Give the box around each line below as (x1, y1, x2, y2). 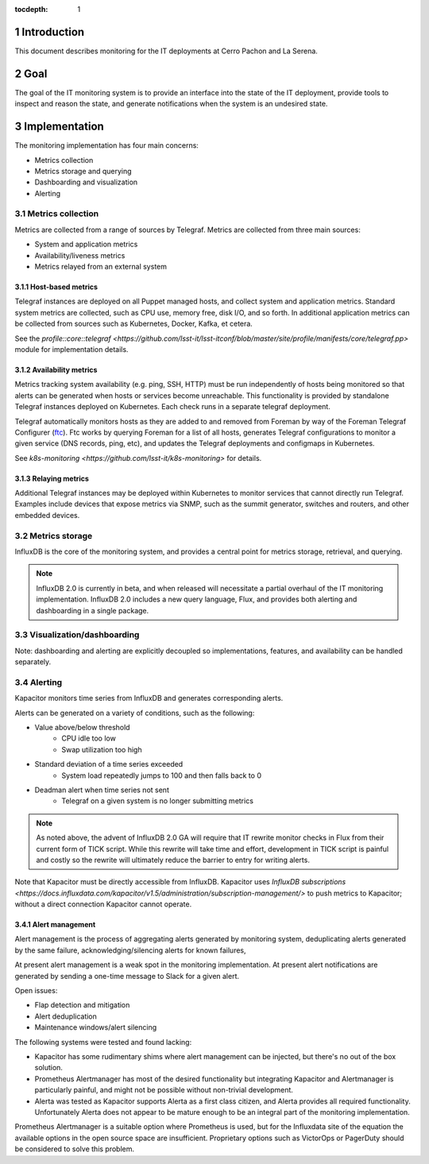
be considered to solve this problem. (14, 1144, 135, 1154)
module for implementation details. (14, 344, 129, 354)
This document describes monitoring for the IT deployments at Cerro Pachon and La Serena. (14, 46, 318, 56)
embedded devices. (14, 510, 80, 520)
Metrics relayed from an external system (34, 261, 167, 271)
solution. (34, 1063, 64, 1073)
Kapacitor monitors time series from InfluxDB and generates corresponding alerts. (14, 694, 284, 703)
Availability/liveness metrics (34, 250, 126, 260)
